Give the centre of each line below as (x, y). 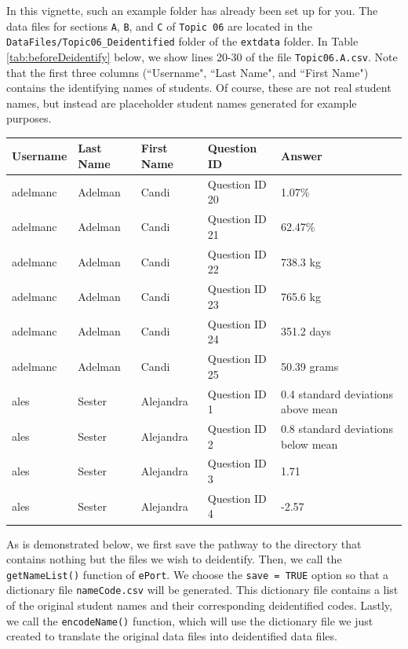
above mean (309, 409)
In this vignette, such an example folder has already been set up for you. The (192, 10)
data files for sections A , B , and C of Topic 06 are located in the (159, 26)
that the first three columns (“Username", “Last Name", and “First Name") (188, 72)
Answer (301, 156)
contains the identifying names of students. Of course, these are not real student (199, 88)
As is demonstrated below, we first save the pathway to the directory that (184, 543)
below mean (309, 444)
